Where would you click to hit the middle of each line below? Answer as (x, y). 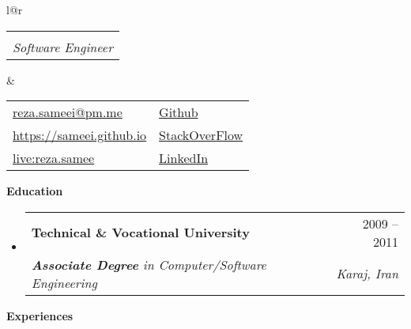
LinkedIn (184, 158)
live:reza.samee (54, 158)
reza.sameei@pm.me (68, 112)
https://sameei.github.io (80, 135)
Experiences (40, 315)
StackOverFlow (201, 135)
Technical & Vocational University (140, 233)
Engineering (64, 282)
